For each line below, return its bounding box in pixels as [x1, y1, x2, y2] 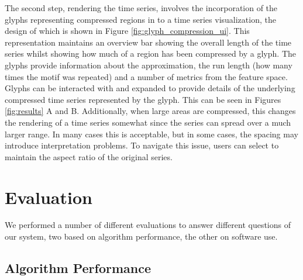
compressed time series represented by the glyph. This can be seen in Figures [5, 93, 281, 105]
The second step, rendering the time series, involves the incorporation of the [5, 2, 278, 13]
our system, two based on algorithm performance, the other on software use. [5, 230, 278, 243]
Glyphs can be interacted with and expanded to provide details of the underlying [5, 82, 295, 94]
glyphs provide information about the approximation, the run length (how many [5, 58, 292, 71]
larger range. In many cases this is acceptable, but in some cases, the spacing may [5, 127, 298, 140]
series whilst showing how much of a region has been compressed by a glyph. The [5, 47, 296, 60]
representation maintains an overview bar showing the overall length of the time [5, 36, 292, 48]
